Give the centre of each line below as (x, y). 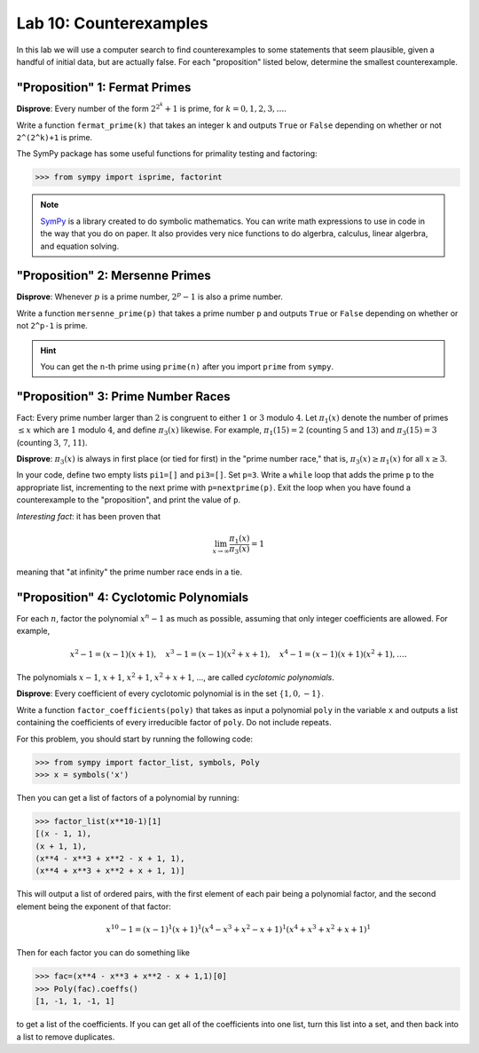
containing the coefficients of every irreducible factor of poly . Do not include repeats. (174, 723)
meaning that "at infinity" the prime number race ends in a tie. (130, 572)
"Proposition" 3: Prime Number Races (123, 396)
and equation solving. (80, 246)
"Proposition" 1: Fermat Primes (104, 87)
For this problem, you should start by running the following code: (134, 739)
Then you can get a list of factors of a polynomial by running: (128, 797)
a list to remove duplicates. (66, 1037)
